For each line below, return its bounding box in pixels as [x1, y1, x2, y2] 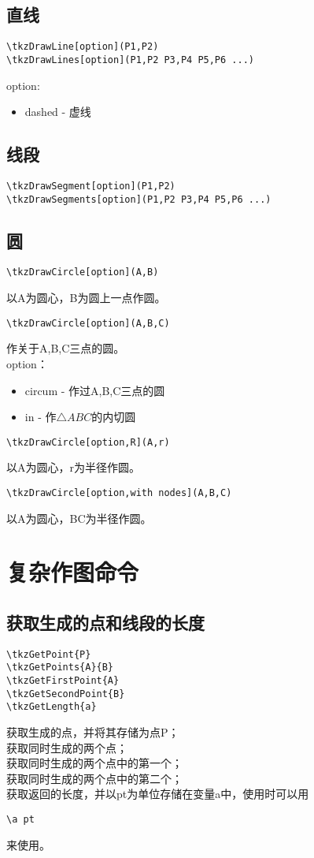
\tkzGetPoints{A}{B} [6, 662, 114, 673]
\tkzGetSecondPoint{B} [6, 688, 125, 699]
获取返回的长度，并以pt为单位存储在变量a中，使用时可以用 [6, 785, 309, 802]
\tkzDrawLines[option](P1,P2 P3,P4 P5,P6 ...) [6, 54, 254, 65]
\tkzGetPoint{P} [6, 648, 91, 660]
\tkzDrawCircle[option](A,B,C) [6, 317, 170, 329]
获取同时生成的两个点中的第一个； [6, 755, 183, 771]
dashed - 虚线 [24, 103, 91, 120]
